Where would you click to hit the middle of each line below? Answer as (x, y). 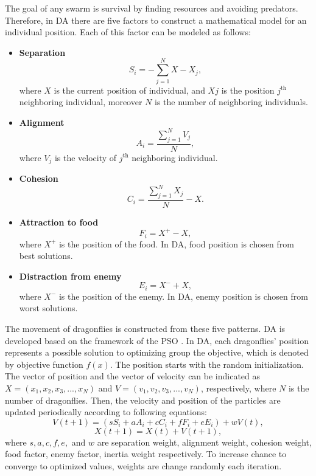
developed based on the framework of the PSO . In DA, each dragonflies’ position (157, 340)
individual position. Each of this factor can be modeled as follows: (128, 32)
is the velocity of (86, 157)
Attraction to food (59, 222)
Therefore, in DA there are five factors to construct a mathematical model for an (156, 20)
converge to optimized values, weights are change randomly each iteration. (143, 465)
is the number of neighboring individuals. (231, 102)
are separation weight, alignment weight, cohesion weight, (204, 442)
